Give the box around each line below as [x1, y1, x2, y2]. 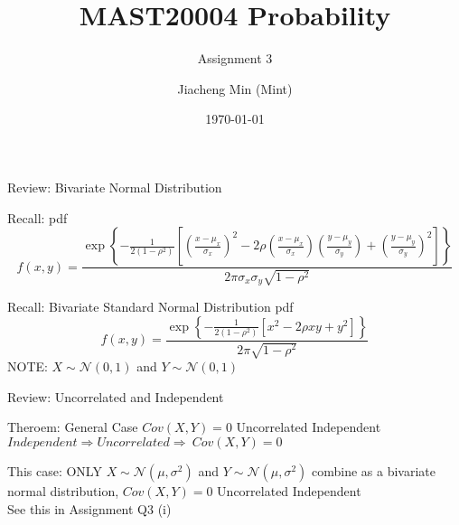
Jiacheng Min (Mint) [177, 79, 293, 98]
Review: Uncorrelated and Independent [7, 387, 224, 406]
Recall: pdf [7, 208, 68, 227]
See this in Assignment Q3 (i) [7, 499, 172, 518]
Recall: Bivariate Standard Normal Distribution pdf [7, 297, 294, 316]
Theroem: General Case [7, 417, 138, 436]
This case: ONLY [7, 462, 102, 481]
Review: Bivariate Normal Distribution [7, 177, 222, 196]
